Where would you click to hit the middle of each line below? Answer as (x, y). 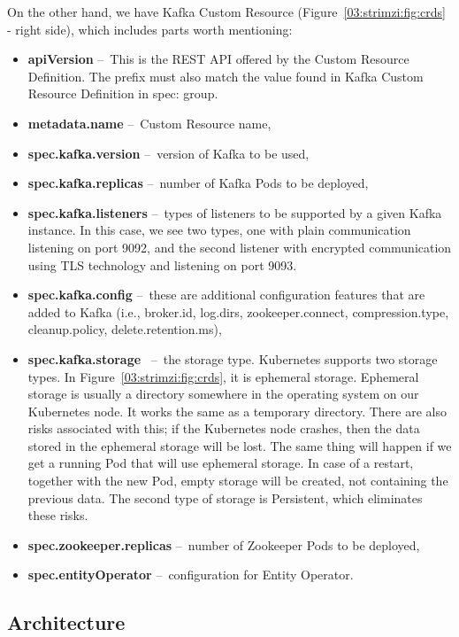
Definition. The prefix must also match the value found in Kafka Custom (226, 76)
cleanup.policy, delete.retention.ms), (125, 329)
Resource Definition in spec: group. (123, 93)
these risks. (58, 515)
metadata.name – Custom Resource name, (149, 123)
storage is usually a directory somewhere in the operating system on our (223, 394)
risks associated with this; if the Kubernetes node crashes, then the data (224, 428)
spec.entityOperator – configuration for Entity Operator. (191, 575)
